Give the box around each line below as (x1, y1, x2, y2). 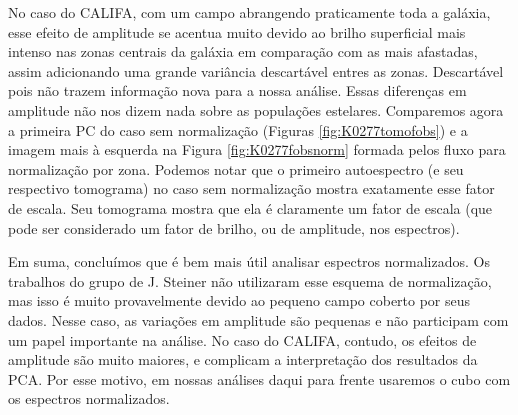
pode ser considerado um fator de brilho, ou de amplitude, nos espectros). (8, 217, 460, 238)
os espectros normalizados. (8, 388, 170, 409)
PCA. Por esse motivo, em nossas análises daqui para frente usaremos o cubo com (8, 368, 511, 389)
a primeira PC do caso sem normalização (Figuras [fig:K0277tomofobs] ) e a (8, 119, 468, 140)
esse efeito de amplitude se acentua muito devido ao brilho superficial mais (8, 21, 466, 42)
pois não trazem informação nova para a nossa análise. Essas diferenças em (8, 80, 467, 101)
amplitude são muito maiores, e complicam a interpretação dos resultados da (8, 349, 478, 370)
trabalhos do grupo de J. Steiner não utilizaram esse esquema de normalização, (8, 270, 492, 291)
